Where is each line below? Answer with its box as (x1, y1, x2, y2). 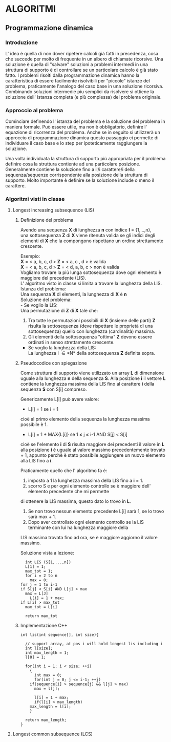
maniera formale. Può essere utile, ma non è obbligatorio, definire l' (5, 124, 147, 130)
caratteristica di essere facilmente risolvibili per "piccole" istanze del (5, 77, 150, 83)
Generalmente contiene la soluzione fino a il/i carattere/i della (5, 166, 135, 173)
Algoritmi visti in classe (5, 196, 65, 203)
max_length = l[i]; (30, 704, 72, 709)
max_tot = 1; (25, 569, 53, 574)
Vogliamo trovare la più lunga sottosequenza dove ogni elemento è (20, 269, 161, 275)
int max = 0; (34, 673, 62, 678)
